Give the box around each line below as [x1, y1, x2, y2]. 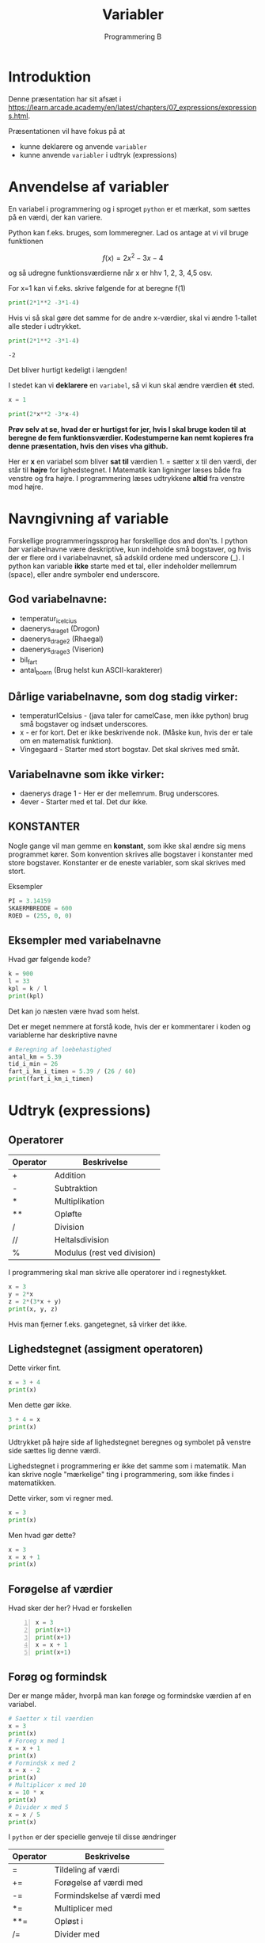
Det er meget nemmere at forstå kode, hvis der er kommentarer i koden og [8, 1021, 251, 1031]
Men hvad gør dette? [8, 1530, 77, 1540]
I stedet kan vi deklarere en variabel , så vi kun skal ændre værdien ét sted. [8, 380, 255, 390]
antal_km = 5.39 [8, 1052, 62, 1061]
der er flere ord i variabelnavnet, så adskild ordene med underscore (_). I [8, 552, 244, 562]
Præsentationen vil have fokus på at [8, 126, 126, 136]
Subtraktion [54, 1183, 98, 1194]
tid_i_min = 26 [8, 1060, 59, 1068]
